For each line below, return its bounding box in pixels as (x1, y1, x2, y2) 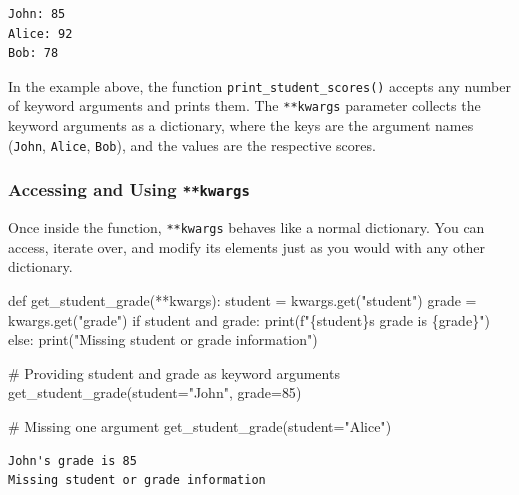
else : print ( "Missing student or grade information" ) (8, 329, 318, 350)
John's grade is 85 (8, 453, 137, 468)
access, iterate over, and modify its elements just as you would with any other (8, 236, 485, 257)
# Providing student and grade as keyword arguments (8, 362, 340, 383)
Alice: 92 (8, 26, 73, 41)
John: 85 (8, 7, 66, 21)
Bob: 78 (8, 46, 59, 61)
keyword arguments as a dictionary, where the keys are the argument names (8, 115, 474, 136)
